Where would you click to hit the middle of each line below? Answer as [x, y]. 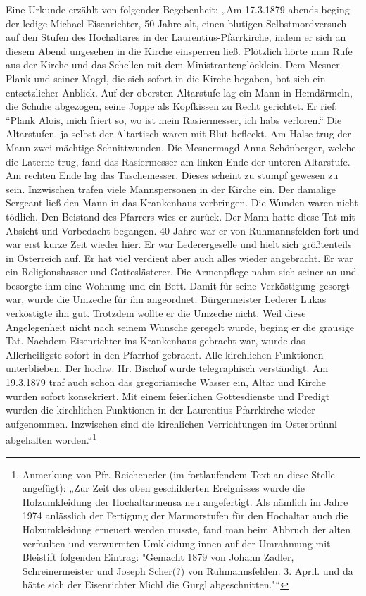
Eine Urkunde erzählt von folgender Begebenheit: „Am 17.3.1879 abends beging [178, 9]
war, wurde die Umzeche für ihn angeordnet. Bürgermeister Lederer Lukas [166, 299]
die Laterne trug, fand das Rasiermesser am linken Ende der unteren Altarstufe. [178, 161]
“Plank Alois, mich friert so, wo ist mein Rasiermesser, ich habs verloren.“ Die [174, 119]
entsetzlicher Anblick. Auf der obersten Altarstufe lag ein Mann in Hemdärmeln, [179, 92]
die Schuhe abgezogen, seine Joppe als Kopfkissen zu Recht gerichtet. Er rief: [172, 106]
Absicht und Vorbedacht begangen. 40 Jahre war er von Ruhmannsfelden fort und [183, 230]
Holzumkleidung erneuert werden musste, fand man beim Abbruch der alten [187, 529]
